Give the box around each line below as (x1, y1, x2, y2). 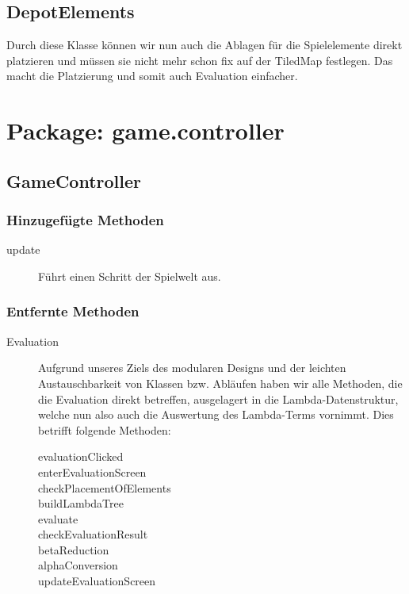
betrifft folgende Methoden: (38, 421, 171, 438)
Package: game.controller (6, 114, 285, 147)
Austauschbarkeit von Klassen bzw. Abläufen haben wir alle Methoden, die (38, 374, 403, 391)
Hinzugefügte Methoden (6, 210, 164, 230)
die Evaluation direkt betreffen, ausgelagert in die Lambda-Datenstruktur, (38, 390, 399, 407)
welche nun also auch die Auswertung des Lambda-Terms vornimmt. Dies (38, 406, 394, 423)
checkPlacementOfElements (38, 479, 171, 496)
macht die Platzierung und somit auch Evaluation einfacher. (6, 67, 298, 84)
